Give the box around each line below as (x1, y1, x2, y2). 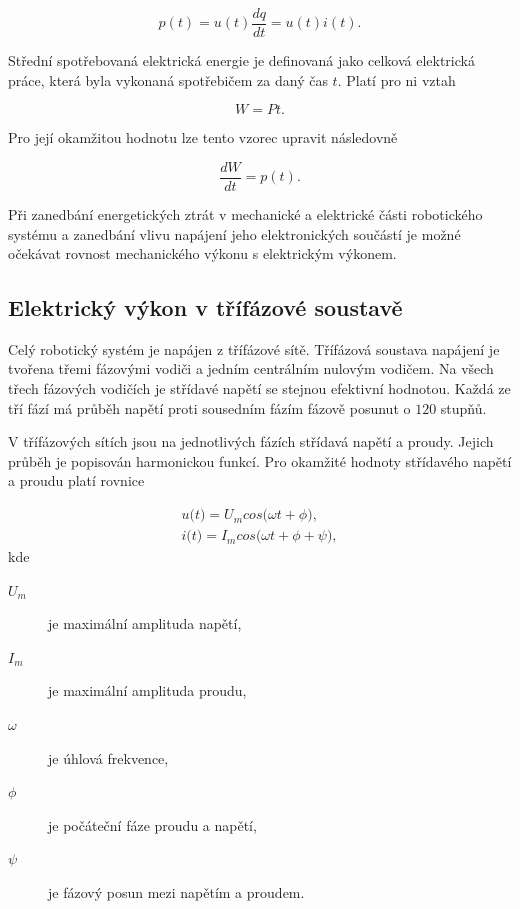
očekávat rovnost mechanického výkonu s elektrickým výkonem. (8, 243, 397, 264)
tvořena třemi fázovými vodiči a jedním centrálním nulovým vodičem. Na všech (8, 358, 494, 379)
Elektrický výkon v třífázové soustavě (8, 292, 403, 323)
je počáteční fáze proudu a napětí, (48, 814, 257, 835)
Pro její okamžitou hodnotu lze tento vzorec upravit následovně (8, 127, 398, 148)
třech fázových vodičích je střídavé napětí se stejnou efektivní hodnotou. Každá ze (8, 378, 511, 399)
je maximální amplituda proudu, (48, 680, 247, 701)
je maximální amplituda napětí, (48, 613, 242, 634)
